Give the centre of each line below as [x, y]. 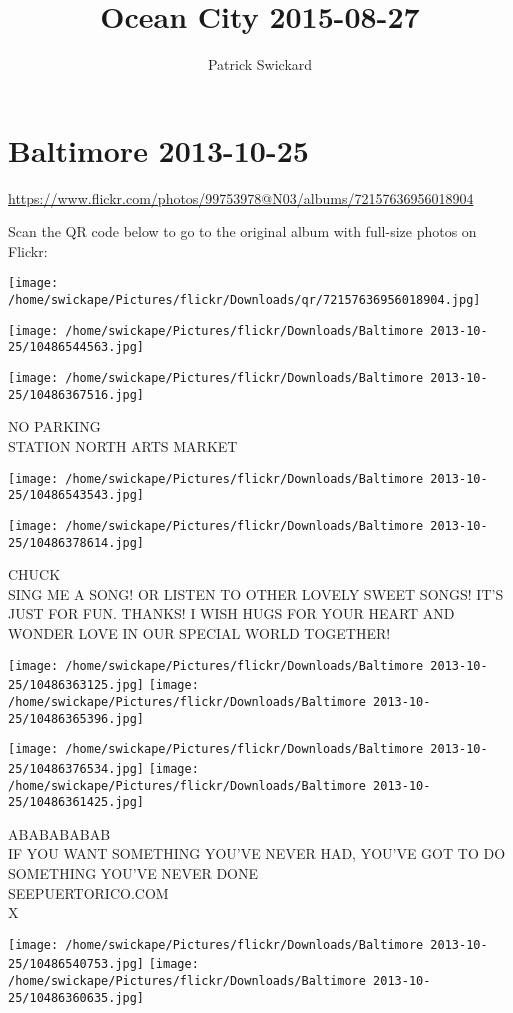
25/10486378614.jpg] [76, 542]
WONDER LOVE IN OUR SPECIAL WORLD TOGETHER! [199, 632]
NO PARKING [54, 426]
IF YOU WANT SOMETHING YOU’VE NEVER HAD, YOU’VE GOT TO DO [257, 853]
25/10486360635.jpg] [76, 997]
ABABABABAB [59, 833]
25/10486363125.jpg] [76, 685]
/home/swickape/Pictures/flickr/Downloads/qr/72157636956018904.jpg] [244, 300]
